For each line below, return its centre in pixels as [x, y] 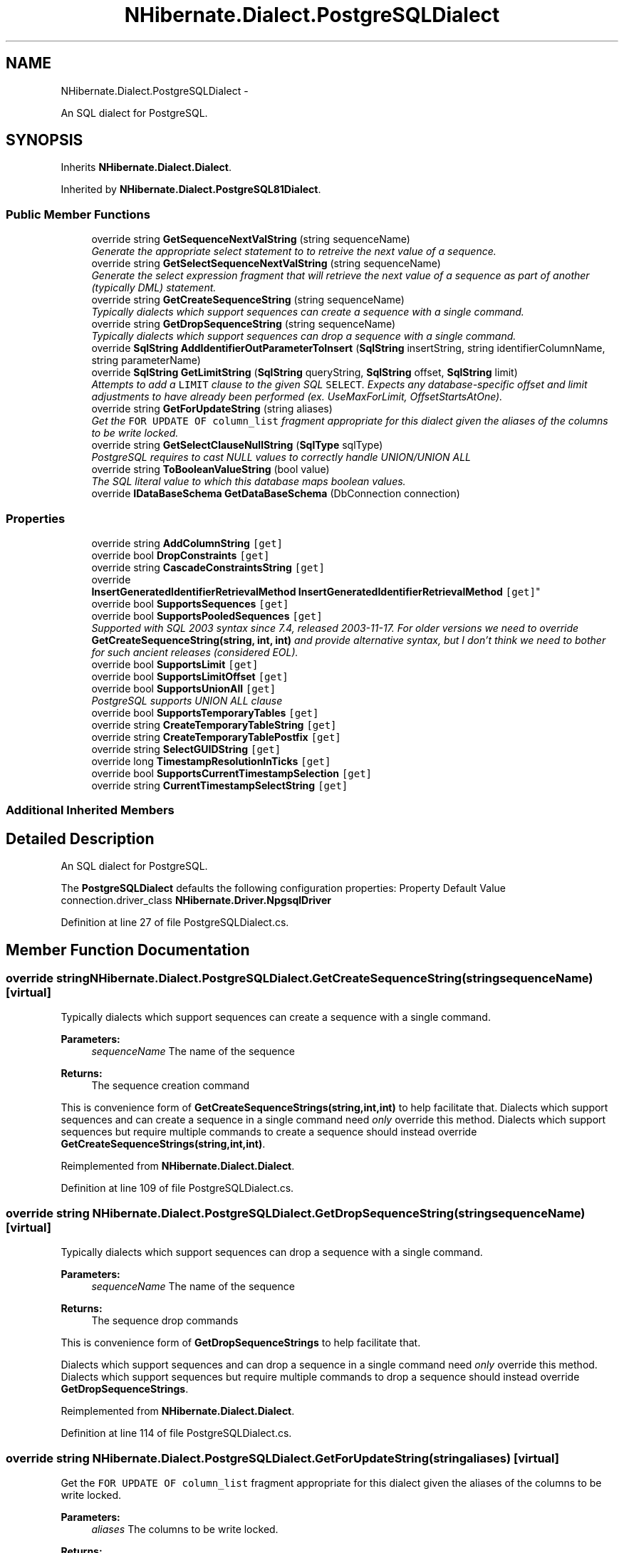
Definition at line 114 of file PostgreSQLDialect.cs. [176, 1433]
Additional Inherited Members [90, 810]
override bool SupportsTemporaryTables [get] [205, 712]
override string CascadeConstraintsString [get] [208, 567]
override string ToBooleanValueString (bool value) [210, 469]
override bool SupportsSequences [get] [190, 603]
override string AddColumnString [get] [187, 543]
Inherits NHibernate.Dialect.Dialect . [146, 167]
